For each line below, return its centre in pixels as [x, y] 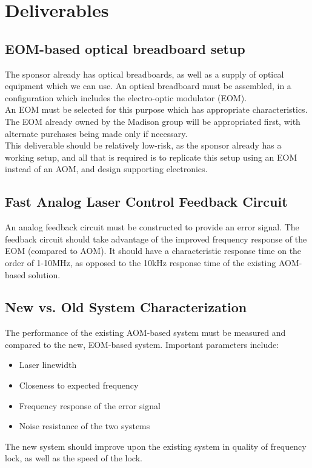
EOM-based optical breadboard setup [125, 48]
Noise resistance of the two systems [85, 426]
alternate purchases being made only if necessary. [96, 133]
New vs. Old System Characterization [126, 307]
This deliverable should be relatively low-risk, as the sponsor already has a [143, 145]
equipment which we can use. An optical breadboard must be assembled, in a [148, 86]
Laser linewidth [48, 365]
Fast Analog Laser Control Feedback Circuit [146, 202]
